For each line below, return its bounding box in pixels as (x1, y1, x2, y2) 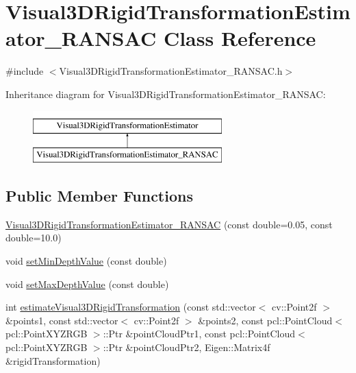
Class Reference (163, 24, 316, 52)
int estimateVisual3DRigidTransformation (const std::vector (5, 300, 256, 314)
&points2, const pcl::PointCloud (198, 313, 333, 327)
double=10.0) (5, 230, 62, 245)
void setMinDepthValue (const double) (5, 254, 167, 268)
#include (5, 64, 44, 78)
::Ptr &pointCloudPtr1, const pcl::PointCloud (103, 326, 296, 341)
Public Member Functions (5, 185, 193, 206)
